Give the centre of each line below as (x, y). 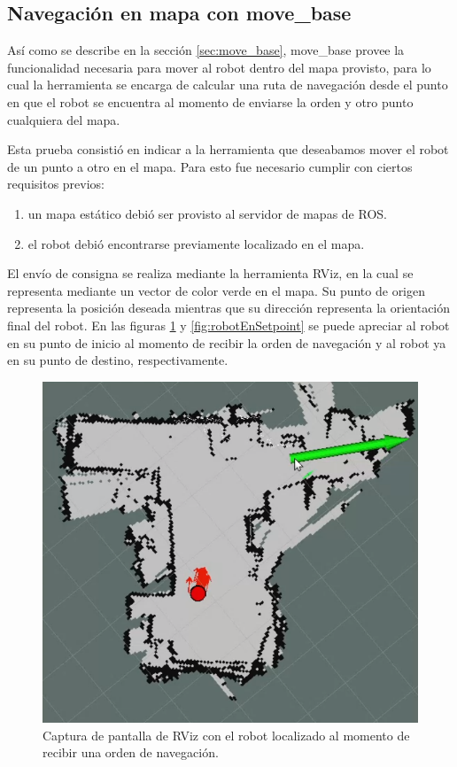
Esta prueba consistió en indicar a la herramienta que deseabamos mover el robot (228, 149)
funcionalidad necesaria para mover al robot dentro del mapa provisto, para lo (219, 67)
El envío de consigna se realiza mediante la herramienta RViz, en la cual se (210, 273)
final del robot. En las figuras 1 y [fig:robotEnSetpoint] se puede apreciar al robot (228, 325)
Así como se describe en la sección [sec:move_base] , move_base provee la (206, 50)
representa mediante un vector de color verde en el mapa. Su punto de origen (217, 290)
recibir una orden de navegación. (131, 752)
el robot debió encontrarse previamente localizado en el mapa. (196, 243)
